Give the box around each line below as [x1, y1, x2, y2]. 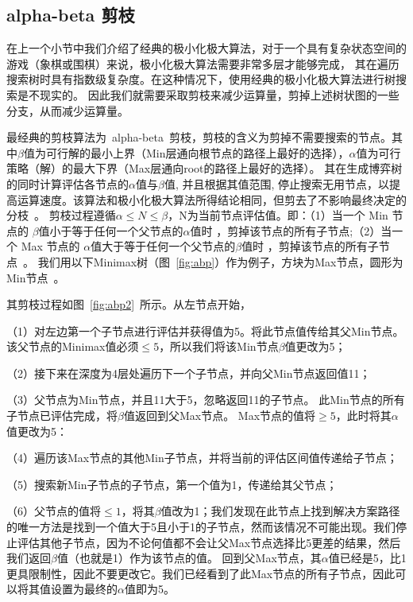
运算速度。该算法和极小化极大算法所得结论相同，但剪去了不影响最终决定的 [17, 191, 407, 208]
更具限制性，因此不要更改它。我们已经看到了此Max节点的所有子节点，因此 [6, 565, 396, 581]
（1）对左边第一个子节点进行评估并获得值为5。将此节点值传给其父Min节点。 [6, 322, 404, 339]
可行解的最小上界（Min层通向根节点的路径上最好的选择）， [45, 144, 349, 161]
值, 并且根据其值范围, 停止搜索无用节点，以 [164, 175, 390, 192]
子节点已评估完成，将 [6, 407, 118, 424]
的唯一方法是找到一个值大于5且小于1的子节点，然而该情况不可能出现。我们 [6, 518, 396, 535]
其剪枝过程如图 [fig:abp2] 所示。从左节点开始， [6, 296, 252, 313]
